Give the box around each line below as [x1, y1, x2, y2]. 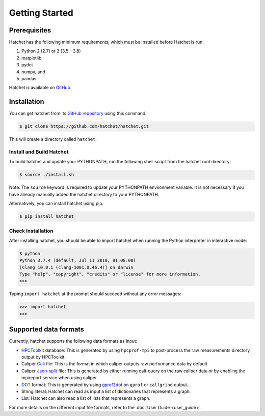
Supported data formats [9, 325, 84, 334]
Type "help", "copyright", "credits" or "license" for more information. [19, 271, 201, 277]
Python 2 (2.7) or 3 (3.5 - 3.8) [21, 48, 81, 54]
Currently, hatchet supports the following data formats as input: [9, 338, 137, 344]
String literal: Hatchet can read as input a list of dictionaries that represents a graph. [21, 388, 191, 394]
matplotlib [21, 55, 42, 61]
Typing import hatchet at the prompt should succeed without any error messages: [9, 291, 182, 297]
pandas [21, 76, 37, 82]
